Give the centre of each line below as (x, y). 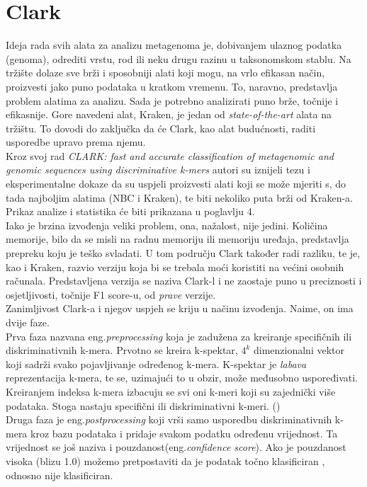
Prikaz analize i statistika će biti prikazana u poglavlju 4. (130, 211)
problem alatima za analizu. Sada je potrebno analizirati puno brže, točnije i (172, 100)
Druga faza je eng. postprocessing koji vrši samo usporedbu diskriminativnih (169, 419)
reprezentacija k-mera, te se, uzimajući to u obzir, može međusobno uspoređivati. (182, 378)
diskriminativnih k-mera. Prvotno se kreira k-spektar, (122, 350)
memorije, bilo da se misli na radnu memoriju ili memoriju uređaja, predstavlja (177, 239)
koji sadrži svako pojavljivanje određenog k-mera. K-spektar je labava (156, 363)
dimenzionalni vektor (299, 350)
